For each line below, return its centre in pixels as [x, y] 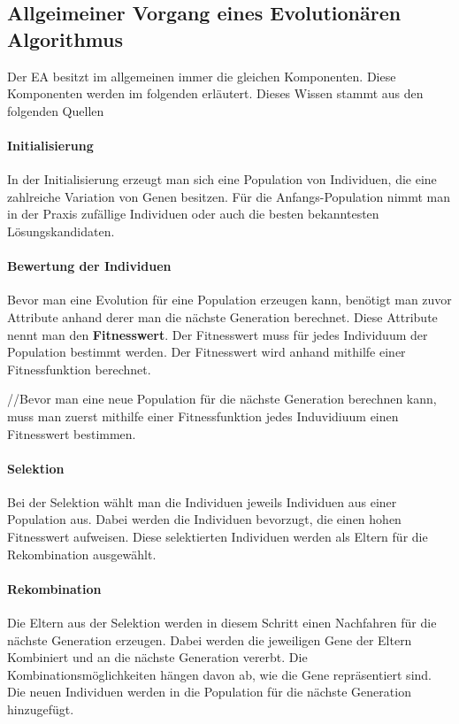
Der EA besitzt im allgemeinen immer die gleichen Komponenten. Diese [202, 76]
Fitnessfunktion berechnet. [79, 369]
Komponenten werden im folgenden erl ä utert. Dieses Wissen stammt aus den [215, 93]
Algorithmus [65, 39]
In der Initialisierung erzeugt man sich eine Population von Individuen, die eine [222, 179]
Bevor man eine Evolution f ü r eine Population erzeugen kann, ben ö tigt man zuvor [229, 300]
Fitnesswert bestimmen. [72, 433]
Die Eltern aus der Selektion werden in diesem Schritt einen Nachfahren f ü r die [222, 623]
